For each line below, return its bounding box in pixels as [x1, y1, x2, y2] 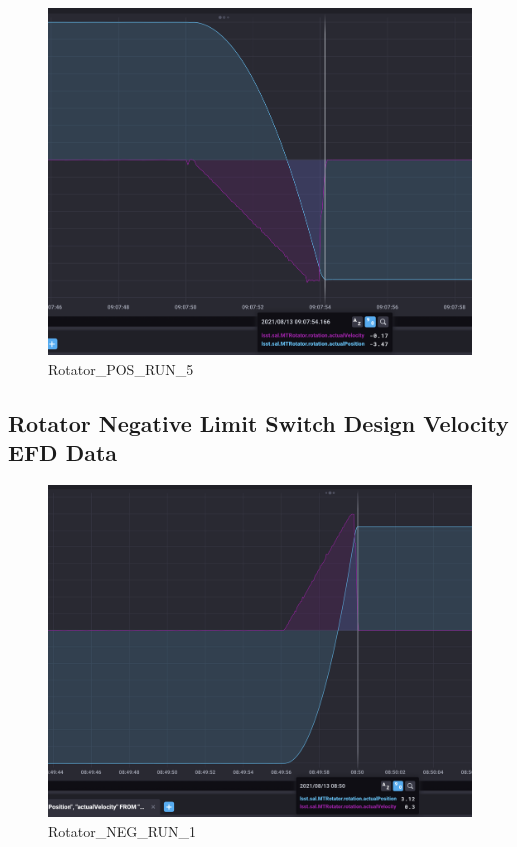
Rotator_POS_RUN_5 [48, 358, 194, 379]
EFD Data [8, 437, 118, 468]
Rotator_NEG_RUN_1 [48, 820, 197, 841]
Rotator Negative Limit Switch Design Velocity [8, 407, 509, 438]
